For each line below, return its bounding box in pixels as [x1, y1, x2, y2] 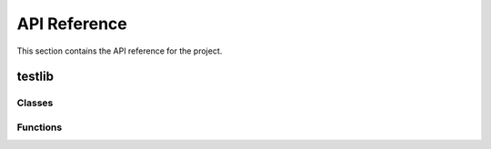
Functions [16, 121, 63, 134]
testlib [16, 69, 55, 84]
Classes [16, 96, 54, 109]
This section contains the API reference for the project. [16, 45, 223, 56]
